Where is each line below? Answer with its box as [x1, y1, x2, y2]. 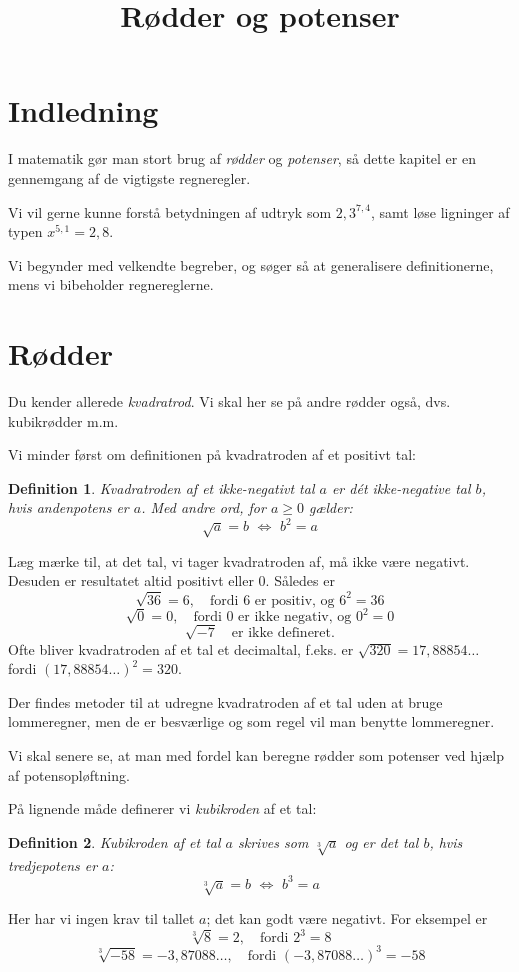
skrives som [238, 831, 309, 852]
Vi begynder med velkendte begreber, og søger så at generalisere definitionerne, [8, 254, 494, 275]
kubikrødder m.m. [8, 410, 119, 431]
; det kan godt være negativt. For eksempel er [206, 908, 488, 928]
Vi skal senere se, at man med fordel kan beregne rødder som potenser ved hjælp [8, 744, 505, 765]
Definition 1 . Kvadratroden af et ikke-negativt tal [8, 477, 315, 498]
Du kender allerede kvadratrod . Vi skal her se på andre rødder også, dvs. [8, 391, 451, 411]
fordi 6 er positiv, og [210, 593, 335, 608]
